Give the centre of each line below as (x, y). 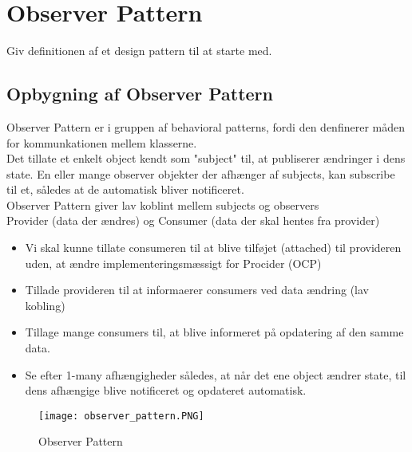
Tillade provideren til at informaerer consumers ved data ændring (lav (197, 290)
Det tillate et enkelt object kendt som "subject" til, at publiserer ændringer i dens (206, 158)
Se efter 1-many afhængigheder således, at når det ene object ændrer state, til (216, 374)
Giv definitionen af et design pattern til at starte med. (139, 51)
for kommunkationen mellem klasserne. (102, 142)
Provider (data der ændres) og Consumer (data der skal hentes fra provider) (193, 220)
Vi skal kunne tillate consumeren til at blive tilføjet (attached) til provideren (213, 248)
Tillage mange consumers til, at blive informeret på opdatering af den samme (214, 332)
